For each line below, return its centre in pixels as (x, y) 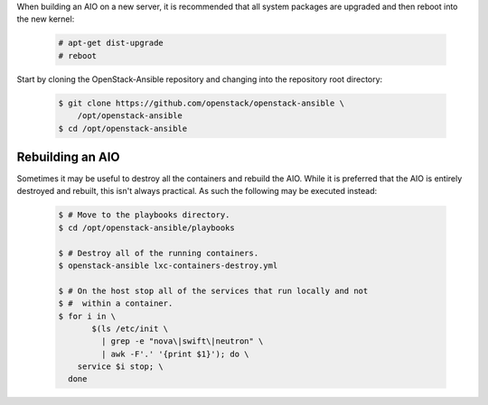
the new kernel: (46, 19)
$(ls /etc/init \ (130, 328)
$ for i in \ (87, 316)
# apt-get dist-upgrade (111, 43)
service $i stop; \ (121, 367)
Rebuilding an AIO (68, 156)
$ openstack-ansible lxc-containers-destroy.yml (168, 265)
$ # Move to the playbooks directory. (144, 215)
